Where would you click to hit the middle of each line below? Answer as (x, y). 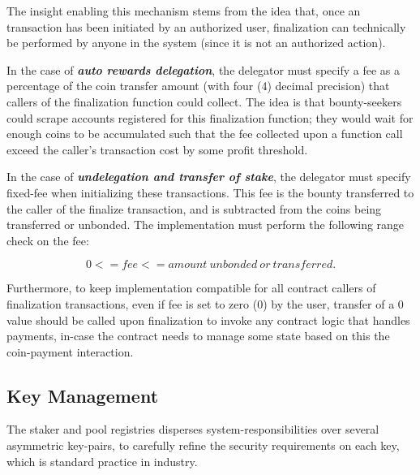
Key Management (83, 395)
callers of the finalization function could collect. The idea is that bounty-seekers (204, 101)
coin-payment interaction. (70, 351)
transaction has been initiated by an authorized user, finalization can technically (206, 26)
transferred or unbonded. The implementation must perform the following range (206, 225)
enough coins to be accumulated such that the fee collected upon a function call (205, 134)
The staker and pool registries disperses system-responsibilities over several (193, 429)
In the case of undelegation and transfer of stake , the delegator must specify (209, 177)
